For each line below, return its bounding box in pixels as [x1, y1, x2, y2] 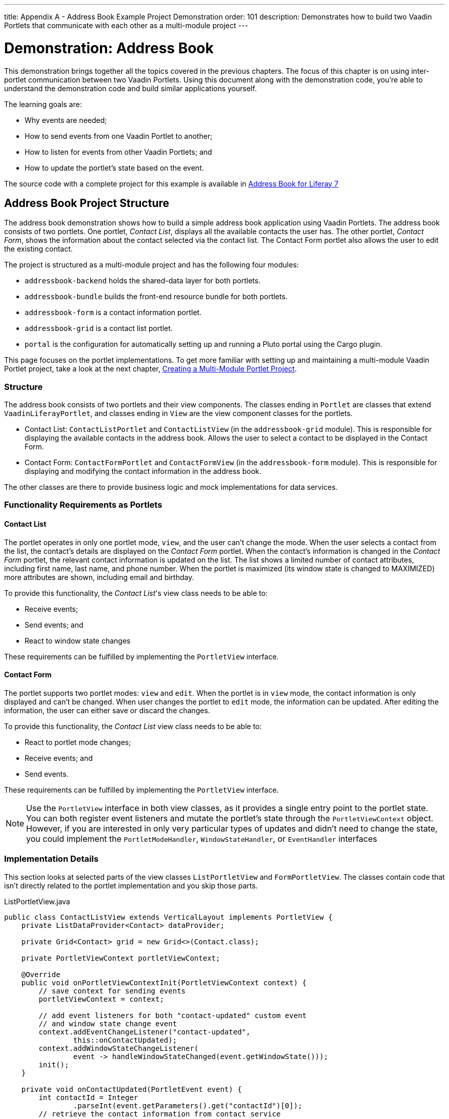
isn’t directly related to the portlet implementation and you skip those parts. [4, 881, 258, 890]
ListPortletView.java [4, 897, 70, 906]
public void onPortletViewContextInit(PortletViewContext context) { [21, 978, 307, 987]
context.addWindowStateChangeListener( [38, 1044, 199, 1052]
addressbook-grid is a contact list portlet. [25, 324, 173, 333]
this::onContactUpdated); [73, 1035, 177, 1044]
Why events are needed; [25, 115, 107, 125]
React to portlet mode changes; [25, 737, 131, 747]
